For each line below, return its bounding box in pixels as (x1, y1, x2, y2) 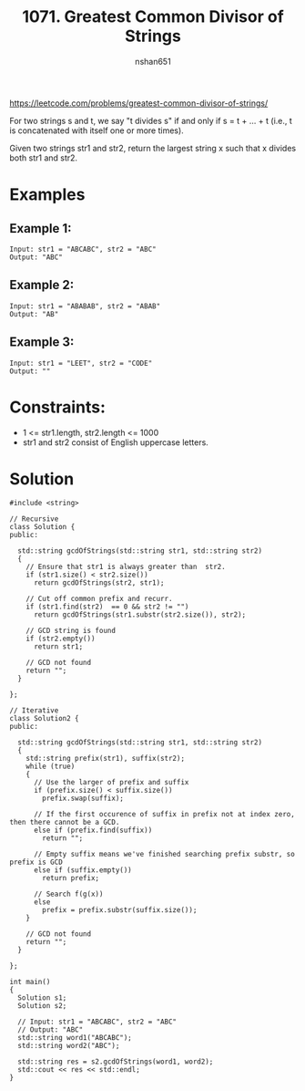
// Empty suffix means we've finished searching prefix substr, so (33, 850, 296, 859)
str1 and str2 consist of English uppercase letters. (22, 436, 209, 448)
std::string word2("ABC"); (17, 1042, 120, 1051)
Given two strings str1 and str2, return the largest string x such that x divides (9, 142, 297, 153)
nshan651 (135, 56, 171, 67)
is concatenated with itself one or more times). (9, 125, 184, 136)
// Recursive (9, 514, 59, 524)
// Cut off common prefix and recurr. (25, 595, 173, 604)
